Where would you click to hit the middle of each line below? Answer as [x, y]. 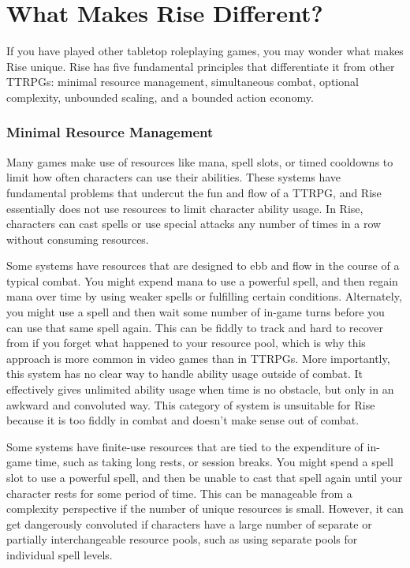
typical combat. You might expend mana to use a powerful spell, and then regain [202, 280]
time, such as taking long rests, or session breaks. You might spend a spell [214, 462]
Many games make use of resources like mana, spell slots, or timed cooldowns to [200, 161]
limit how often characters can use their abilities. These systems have [174, 177]
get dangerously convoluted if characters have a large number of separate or [189, 523]
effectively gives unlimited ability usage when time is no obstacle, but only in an [200, 389]
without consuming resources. [78, 239]
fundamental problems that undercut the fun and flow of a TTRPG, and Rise [194, 192]
